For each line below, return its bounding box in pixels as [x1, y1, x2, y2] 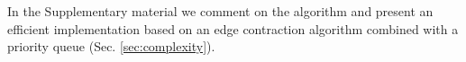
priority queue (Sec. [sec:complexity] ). [7, 37, 215, 56]
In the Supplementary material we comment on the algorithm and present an [7, 2, 434, 20]
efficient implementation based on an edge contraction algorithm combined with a [7, 19, 459, 38]
